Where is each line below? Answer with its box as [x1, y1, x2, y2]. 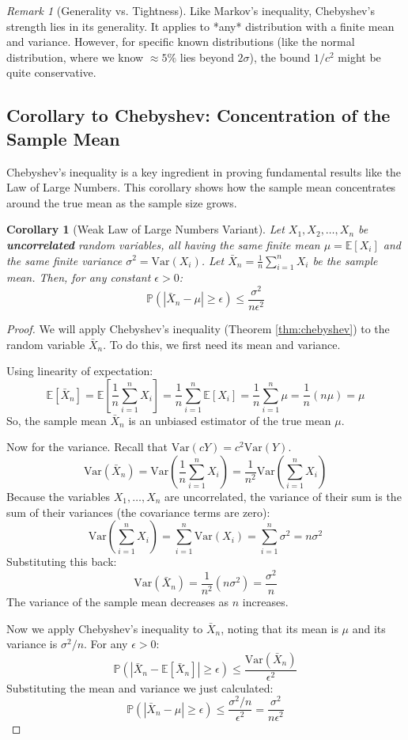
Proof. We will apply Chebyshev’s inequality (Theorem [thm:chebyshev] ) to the [6, 321, 390, 337]
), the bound [249, 48, 311, 65]
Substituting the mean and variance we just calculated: [6, 679, 274, 696]
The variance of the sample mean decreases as [6, 593, 229, 609]
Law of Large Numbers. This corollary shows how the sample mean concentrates [6, 179, 396, 195]
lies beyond [179, 48, 234, 65]
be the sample [312, 252, 378, 268]
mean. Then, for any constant [6, 269, 151, 286]
